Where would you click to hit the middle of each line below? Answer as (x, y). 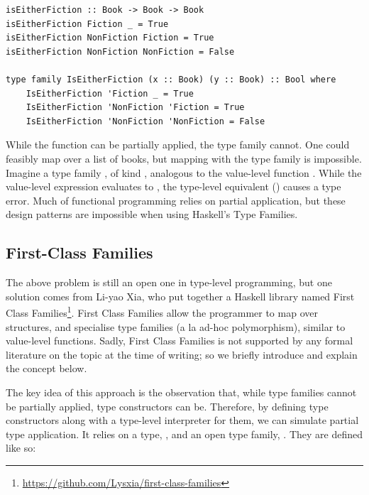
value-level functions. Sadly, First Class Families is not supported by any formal (180, 341)
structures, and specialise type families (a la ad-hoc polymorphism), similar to (176, 326)
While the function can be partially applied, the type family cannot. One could (178, 145)
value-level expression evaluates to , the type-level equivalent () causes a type (174, 186)
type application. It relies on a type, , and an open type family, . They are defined (184, 434)
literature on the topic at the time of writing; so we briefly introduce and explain (182, 354)
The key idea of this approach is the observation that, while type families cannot (181, 392)
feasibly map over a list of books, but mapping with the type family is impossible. (184, 158)
